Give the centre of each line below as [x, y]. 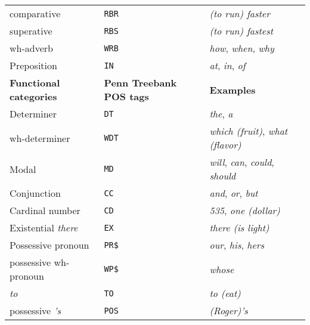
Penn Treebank [140, 83]
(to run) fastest [241, 31]
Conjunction [35, 193]
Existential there [44, 227]
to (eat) [225, 293]
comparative [35, 13]
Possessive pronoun [49, 245]
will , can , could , [242, 162]
